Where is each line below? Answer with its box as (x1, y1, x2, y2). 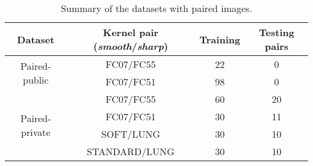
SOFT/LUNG (101, 127, 161, 141)
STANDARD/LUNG (87, 144, 175, 158)
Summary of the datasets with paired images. (61, 1, 252, 15)
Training (199, 32, 241, 46)
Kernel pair (103, 25, 159, 39)
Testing (259, 25, 294, 39)
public (22, 73, 49, 87)
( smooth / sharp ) (93, 39, 169, 53)
